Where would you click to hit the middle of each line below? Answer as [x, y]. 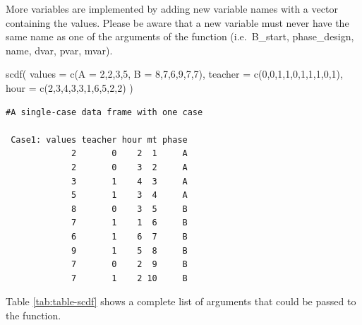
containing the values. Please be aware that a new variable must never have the [177, 22]
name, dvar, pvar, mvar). [59, 50]
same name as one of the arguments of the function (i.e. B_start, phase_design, [180, 36]
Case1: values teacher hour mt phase [99, 140]
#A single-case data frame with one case [104, 112]
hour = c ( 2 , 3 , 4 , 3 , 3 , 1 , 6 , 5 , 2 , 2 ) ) [70, 87]
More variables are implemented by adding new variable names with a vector [172, 8]
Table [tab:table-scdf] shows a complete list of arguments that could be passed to [181, 301]
